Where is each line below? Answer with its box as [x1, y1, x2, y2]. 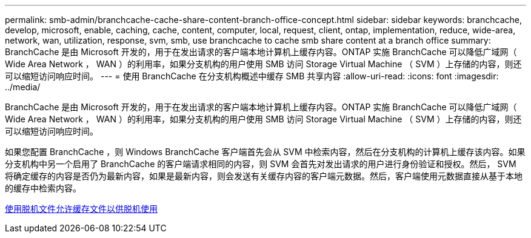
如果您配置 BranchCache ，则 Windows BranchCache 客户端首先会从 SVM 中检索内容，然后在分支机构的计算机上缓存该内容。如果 [5, 147, 526, 157]
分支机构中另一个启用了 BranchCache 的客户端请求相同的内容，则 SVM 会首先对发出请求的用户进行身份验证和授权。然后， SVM [5, 159, 516, 169]
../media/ [5, 82, 41, 92]
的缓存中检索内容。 [5, 183, 81, 193]
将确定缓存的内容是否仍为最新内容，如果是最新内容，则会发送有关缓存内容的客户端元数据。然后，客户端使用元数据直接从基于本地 [5, 171, 523, 181]
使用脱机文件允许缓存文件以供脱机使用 [5, 203, 158, 214]
